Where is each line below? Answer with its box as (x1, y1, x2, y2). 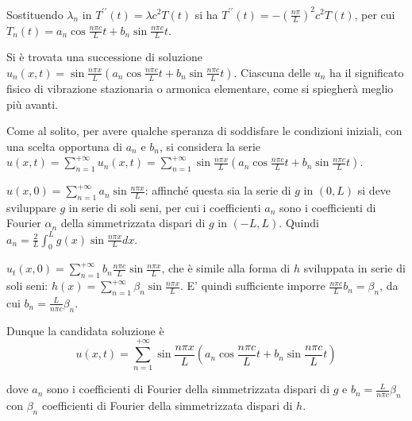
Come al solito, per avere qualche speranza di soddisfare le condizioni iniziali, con (6, 122, 402, 139)
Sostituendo (6, 6, 64, 22)
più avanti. (6, 95, 58, 112)
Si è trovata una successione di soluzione (6, 48, 202, 65)
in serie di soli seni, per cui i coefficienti (68, 199, 261, 215)
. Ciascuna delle (233, 64, 311, 80)
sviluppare (6, 199, 56, 215)
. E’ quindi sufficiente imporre (180, 277, 325, 294)
